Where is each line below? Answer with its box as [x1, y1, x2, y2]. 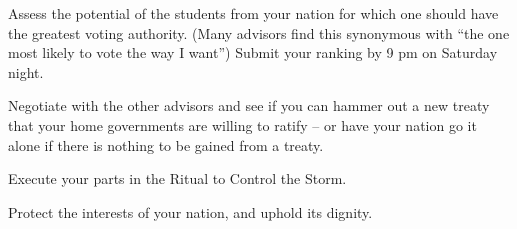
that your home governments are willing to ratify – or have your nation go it [8, 114, 477, 135]
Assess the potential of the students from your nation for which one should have [8, 3, 499, 23]
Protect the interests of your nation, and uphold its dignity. [8, 201, 373, 222]
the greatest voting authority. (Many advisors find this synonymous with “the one [8, 22, 510, 43]
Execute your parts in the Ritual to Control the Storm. [8, 168, 347, 189]
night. [8, 61, 44, 82]
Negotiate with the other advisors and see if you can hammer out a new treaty [8, 95, 490, 116]
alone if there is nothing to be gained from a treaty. [8, 134, 324, 155]
